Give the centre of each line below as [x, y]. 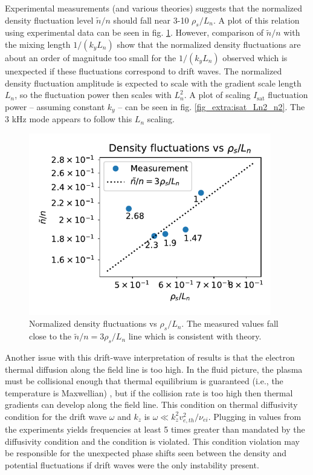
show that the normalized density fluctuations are [209, 44]
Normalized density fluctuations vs [93, 323]
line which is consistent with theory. [195, 336]
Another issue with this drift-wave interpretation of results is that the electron [150, 357]
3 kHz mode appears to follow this [69, 119]
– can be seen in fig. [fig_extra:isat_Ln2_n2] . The [211, 106]
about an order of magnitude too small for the [91, 57]
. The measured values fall [230, 323]
